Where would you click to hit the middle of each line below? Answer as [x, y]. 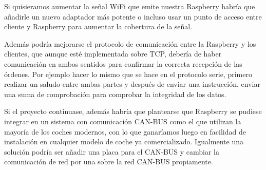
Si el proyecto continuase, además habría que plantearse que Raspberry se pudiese [133, 111]
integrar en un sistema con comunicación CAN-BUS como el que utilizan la [123, 121]
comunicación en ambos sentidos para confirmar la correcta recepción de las [123, 63]
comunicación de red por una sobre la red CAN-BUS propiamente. [109, 162]
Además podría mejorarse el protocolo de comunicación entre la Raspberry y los [130, 43]
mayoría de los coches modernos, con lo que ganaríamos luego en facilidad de [125, 131]
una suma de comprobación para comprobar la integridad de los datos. [115, 94]
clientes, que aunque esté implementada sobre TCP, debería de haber [113, 54]
